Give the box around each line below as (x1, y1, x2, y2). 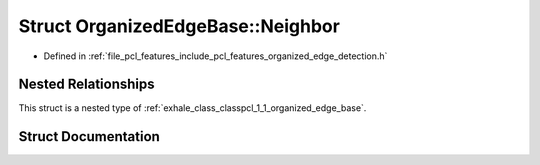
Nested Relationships (18, 76, 155, 93)
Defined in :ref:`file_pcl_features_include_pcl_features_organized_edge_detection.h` (43, 50, 388, 62)
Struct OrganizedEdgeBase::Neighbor (18, 15, 340, 37)
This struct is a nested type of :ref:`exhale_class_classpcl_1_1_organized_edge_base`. (18, 102, 367, 114)
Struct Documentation (18, 128, 160, 145)
